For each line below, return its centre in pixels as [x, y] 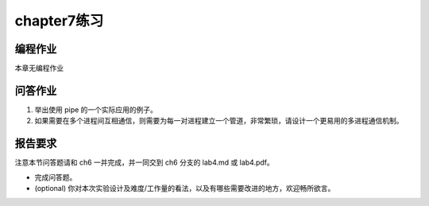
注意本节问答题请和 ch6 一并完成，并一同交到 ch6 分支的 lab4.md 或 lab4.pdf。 [144, 162]
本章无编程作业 [39, 68]
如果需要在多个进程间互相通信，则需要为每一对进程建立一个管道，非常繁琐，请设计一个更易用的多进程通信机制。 [219, 121]
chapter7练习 [59, 21]
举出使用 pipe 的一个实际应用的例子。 [96, 109]
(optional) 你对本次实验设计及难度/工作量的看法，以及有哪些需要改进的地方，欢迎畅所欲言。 [185, 189]
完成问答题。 [56, 177]
